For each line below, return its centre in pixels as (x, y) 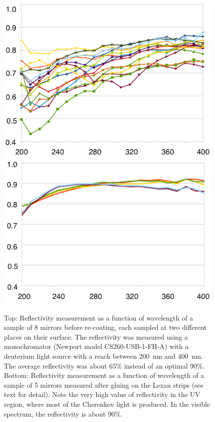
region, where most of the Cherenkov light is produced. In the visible (107, 404)
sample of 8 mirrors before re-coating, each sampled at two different (105, 327)
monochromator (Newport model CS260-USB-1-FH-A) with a (96, 346)
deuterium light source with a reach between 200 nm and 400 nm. (104, 356)
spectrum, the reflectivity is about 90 (59, 413)
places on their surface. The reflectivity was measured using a (96, 336)
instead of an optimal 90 (160, 365)
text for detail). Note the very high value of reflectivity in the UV (102, 394)
